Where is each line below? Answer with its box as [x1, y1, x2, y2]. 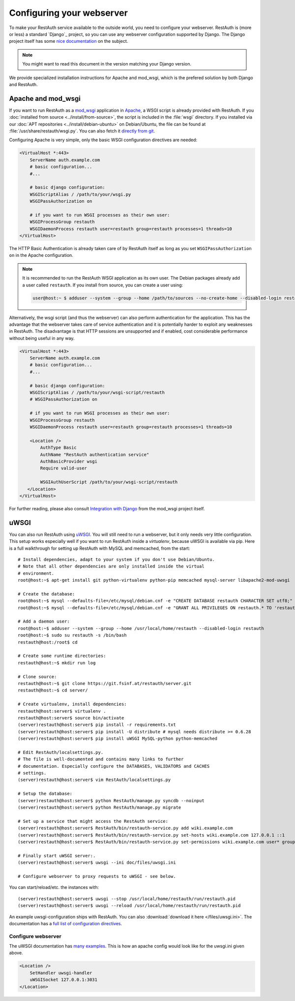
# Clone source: [18, 674, 57, 679]
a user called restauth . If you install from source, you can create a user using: [22, 282, 183, 288]
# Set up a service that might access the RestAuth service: [18, 818, 168, 824]
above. [9, 950, 23, 956]
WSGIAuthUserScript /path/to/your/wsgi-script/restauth [40, 479, 178, 485]
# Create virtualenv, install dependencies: [18, 701, 127, 707]
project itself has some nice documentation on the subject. [9, 38, 128, 44]
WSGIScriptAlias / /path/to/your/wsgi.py [29, 191, 131, 197]
